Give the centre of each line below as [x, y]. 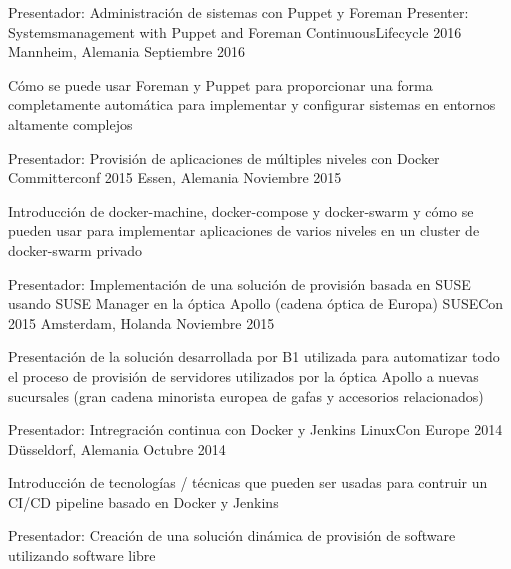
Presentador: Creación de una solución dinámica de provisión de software [232, 535]
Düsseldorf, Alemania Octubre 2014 [117, 448]
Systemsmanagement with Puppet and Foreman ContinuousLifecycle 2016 [235, 31]
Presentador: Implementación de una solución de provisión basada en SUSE [239, 283]
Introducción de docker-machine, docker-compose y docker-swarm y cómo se [241, 210]
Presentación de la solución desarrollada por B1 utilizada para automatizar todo [254, 356]
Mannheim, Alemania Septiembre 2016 [126, 51]
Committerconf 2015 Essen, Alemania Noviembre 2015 [175, 177]
